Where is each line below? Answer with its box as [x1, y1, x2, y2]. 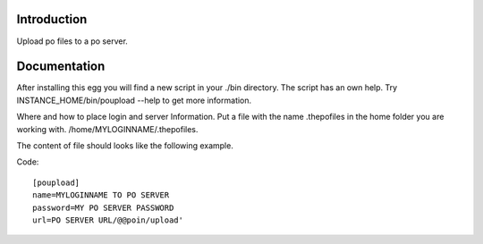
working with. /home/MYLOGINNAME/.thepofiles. [16, 123, 199, 134]
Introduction [16, 12, 88, 27]
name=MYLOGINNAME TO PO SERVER [32, 190, 170, 200]
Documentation [16, 59, 106, 74]
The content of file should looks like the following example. [16, 139, 234, 151]
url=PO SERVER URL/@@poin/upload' [32, 215, 183, 225]
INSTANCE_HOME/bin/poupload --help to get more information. [16, 95, 252, 105]
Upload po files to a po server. [16, 36, 129, 46]
